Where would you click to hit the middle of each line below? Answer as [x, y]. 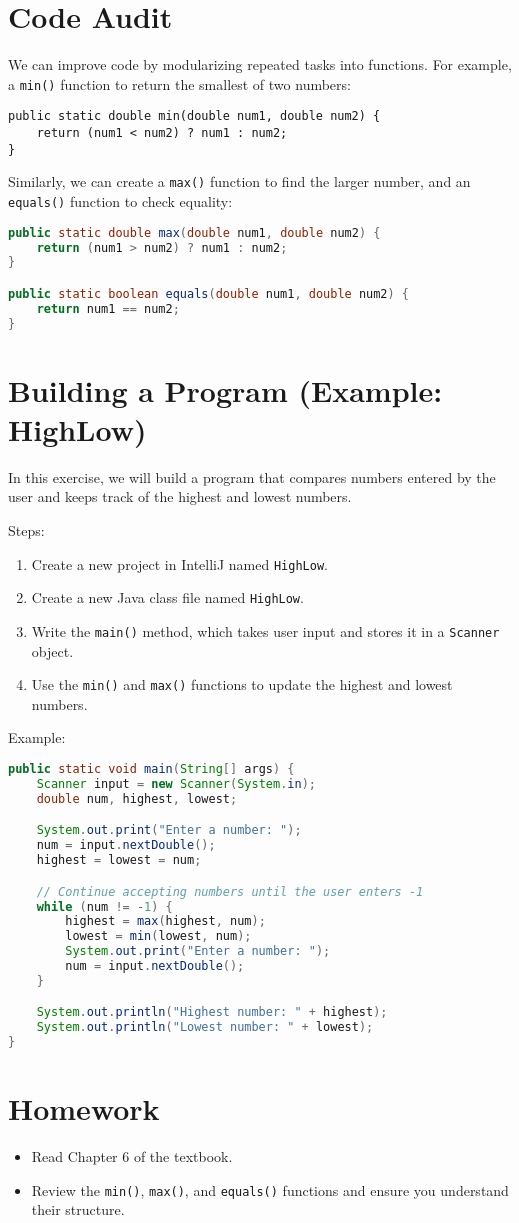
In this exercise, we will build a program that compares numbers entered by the [252, 476]
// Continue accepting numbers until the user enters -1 [230, 891]
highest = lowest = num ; [119, 860]
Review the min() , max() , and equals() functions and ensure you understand [270, 1189]
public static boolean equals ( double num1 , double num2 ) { [209, 293]
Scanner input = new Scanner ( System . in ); [176, 783]
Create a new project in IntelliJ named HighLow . [179, 563]
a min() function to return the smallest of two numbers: [179, 83]
